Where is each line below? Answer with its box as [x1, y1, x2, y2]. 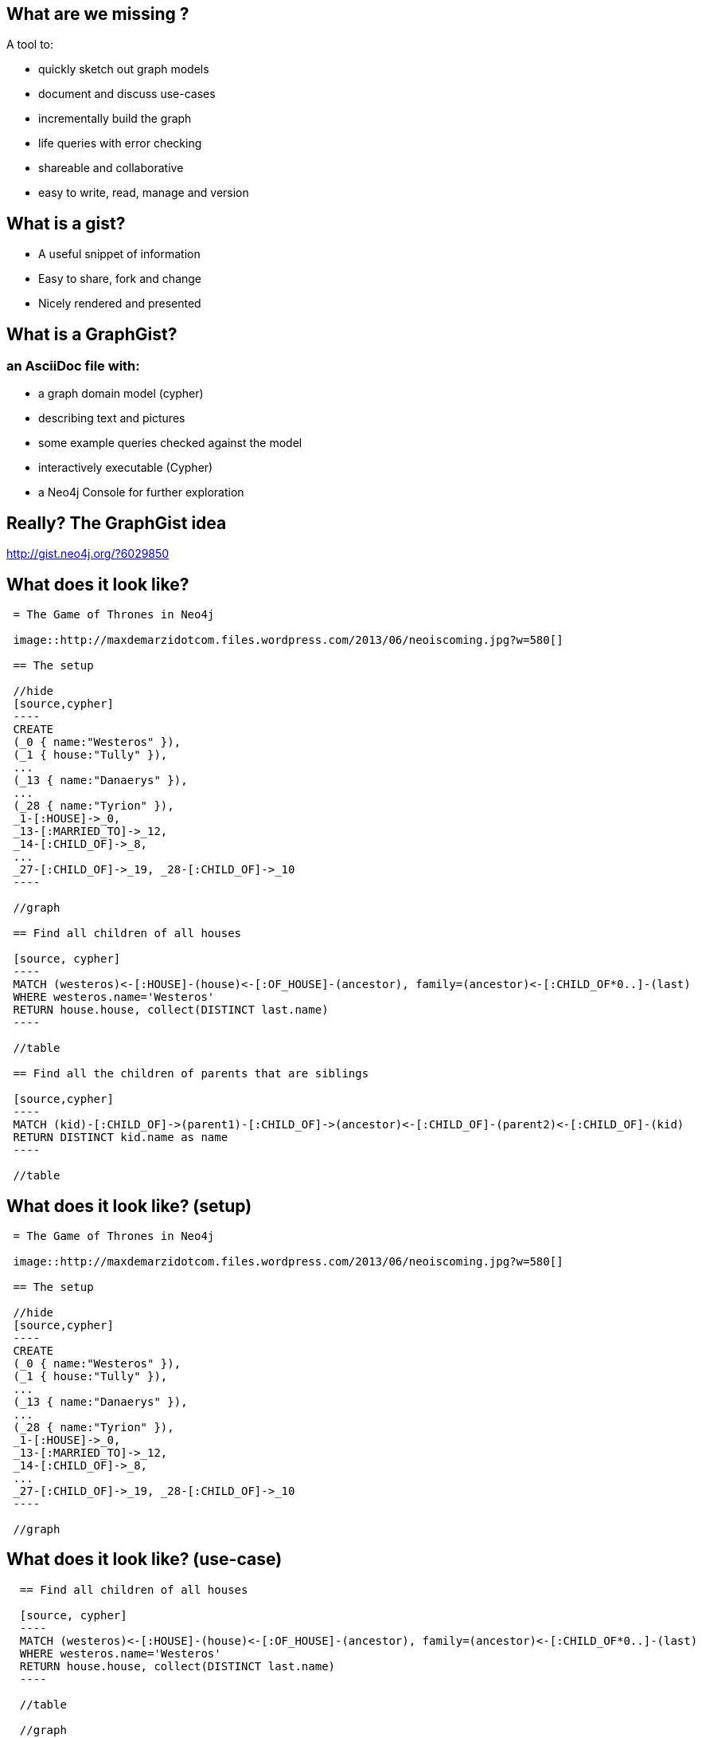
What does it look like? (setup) [6, 1195, 252, 1216]
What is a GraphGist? [6, 324, 177, 344]
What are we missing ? [6, 4, 189, 24]
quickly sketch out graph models [38, 62, 209, 77]
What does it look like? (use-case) [6, 1549, 283, 1570]
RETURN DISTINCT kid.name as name [13, 1131, 228, 1144]
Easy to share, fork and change [38, 272, 202, 286]
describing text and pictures [38, 411, 185, 426]
